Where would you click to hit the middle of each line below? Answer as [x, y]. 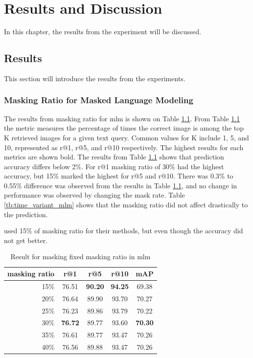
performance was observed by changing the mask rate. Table [94, 195]
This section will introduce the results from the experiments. [95, 78]
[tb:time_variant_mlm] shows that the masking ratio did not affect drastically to [126, 205]
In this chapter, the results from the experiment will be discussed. [103, 32]
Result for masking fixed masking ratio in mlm [80, 257]
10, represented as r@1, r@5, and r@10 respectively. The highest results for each [124, 147]
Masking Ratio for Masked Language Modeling [99, 100]
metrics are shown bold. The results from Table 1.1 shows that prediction [114, 157]
